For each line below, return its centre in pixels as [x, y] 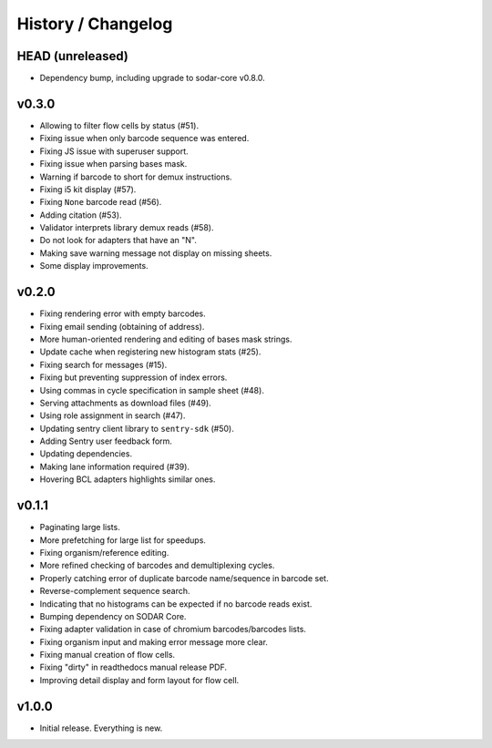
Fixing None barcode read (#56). [101, 202]
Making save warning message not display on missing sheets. [156, 253]
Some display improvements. [94, 266]
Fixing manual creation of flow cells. [108, 655]
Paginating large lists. [80, 528]
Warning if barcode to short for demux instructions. [136, 177]
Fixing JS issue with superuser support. [114, 151]
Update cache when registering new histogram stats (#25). [150, 352]
